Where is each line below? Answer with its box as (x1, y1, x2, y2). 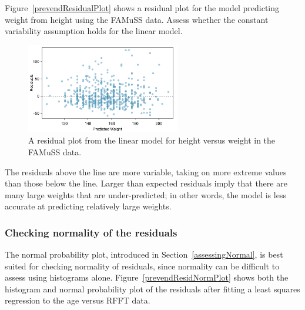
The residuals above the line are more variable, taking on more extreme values (5, 165, 287, 178)
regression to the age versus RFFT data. (5, 294, 150, 306)
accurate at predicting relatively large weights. (5, 200, 172, 212)
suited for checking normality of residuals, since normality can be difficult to (5, 259, 280, 272)
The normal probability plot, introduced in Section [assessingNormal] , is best (5, 248, 283, 261)
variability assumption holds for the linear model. (5, 25, 183, 37)
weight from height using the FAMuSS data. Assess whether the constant (5, 13, 269, 25)
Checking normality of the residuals (5, 225, 177, 239)
